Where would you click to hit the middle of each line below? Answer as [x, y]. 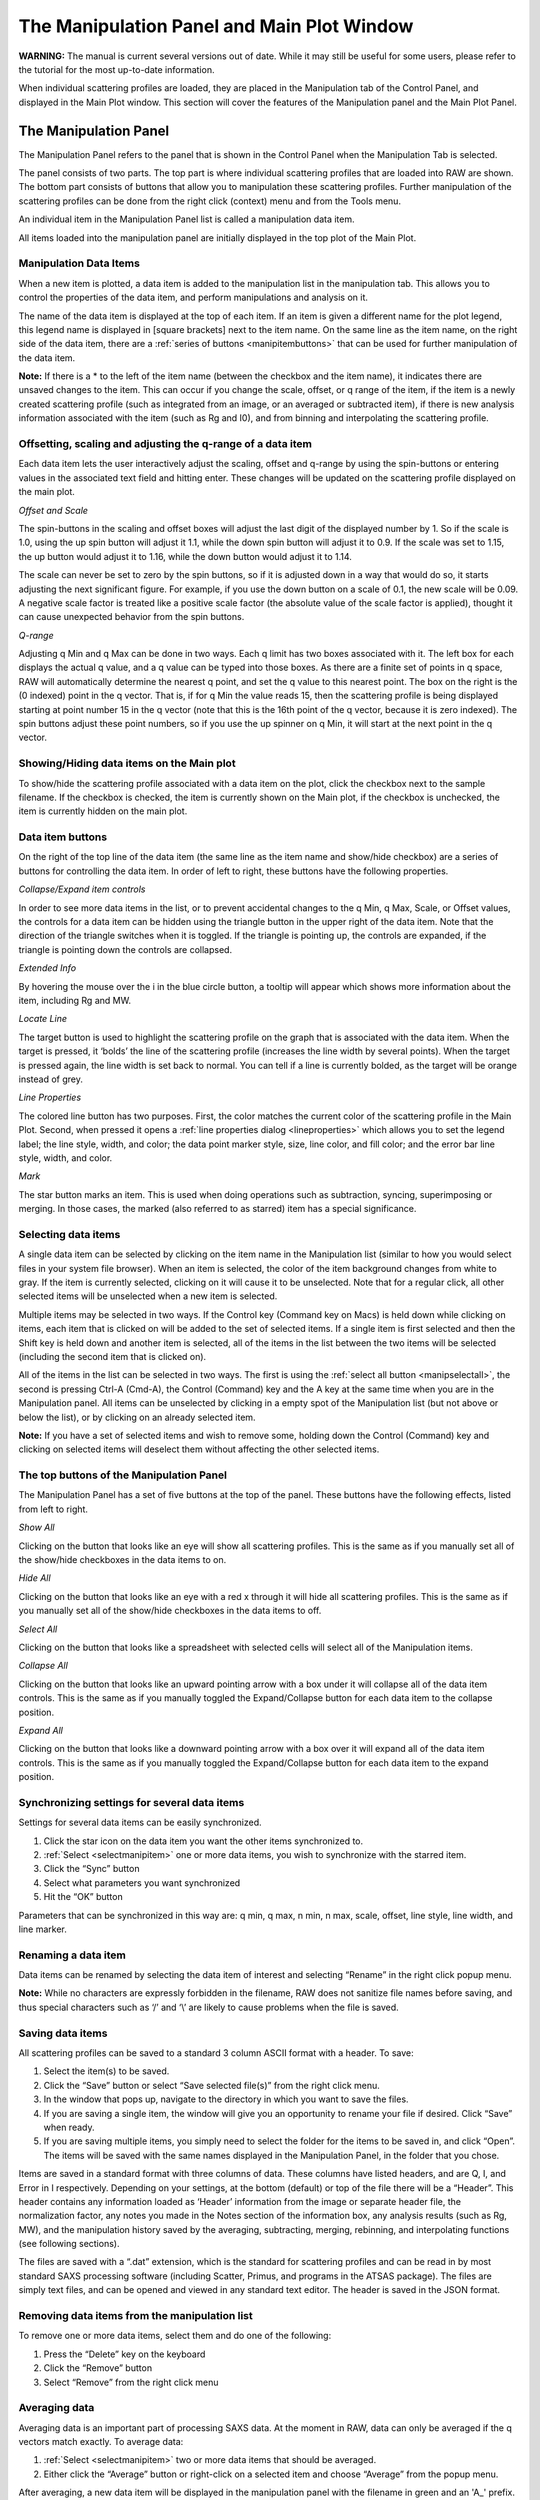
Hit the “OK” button [83, 1897]
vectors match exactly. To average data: [101, 2442]
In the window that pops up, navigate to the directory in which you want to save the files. [226, 2099]
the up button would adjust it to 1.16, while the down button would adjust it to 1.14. [185, 556]
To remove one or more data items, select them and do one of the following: [175, 2336]
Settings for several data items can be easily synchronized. [140, 1822]
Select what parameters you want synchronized [142, 1882]
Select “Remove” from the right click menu [131, 2382]
